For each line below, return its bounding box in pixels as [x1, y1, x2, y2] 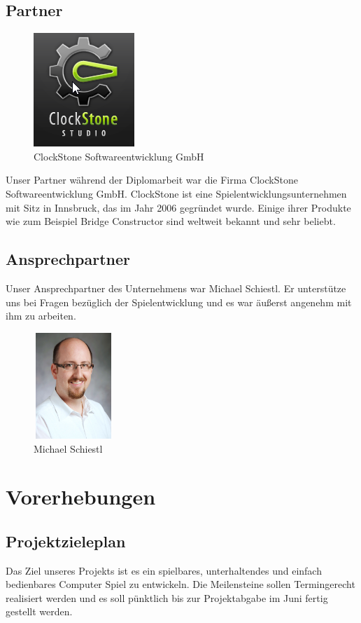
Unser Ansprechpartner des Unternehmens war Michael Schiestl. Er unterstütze [6, 280, 346, 295]
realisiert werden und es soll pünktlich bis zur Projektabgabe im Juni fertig [6, 590, 328, 605]
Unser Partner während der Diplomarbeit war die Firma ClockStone [6, 172, 298, 187]
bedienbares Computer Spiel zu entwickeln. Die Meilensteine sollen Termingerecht [6, 577, 355, 591]
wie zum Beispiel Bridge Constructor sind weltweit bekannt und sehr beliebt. [6, 214, 336, 228]
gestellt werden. [6, 604, 73, 619]
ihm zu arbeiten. [6, 308, 76, 323]
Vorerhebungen [6, 482, 156, 511]
